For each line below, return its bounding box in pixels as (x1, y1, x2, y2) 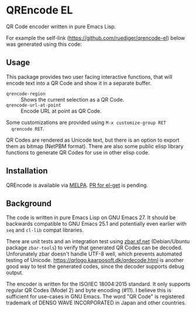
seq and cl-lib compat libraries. (6, 227, 84, 234)
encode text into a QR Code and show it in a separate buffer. (6, 79, 152, 86)
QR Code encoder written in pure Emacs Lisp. (6, 23, 116, 30)
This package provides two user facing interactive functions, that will (6, 73, 173, 80)
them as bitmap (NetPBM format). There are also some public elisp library (6, 142, 184, 150)
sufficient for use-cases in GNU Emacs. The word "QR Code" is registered (6, 293, 185, 300)
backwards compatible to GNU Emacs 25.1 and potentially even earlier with (6, 220, 187, 227)
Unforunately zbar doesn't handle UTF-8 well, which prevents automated (6, 250, 183, 257)
